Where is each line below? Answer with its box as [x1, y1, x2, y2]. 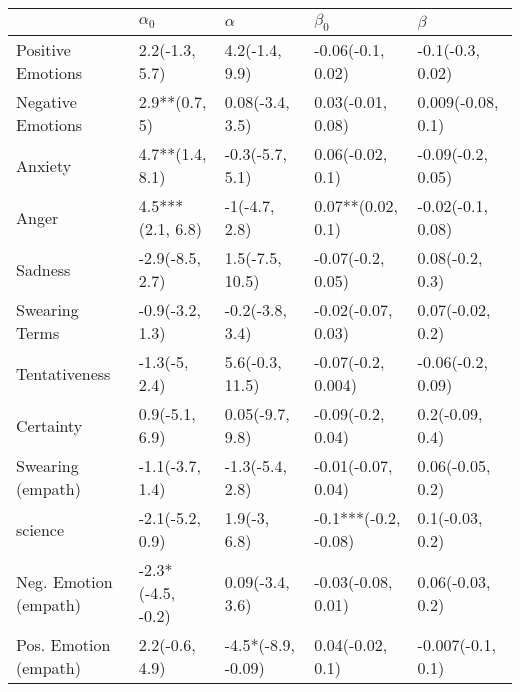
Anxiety [16, 153, 72, 177]
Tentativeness [16, 361, 111, 385]
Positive [16, 38, 71, 62]
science [16, 517, 65, 541]
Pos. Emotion [16, 633, 111, 657]
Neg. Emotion [16, 569, 113, 593]
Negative [16, 90, 77, 114]
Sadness [16, 257, 71, 281]
